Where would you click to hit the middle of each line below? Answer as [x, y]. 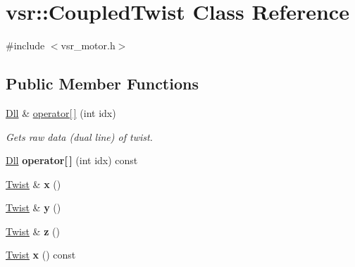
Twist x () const [41, 255]
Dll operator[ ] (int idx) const [72, 160]
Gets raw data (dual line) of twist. [79, 136]
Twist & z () [33, 231]
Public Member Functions [102, 83]
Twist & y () [33, 207]
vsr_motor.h [88, 45]
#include [25, 45]
